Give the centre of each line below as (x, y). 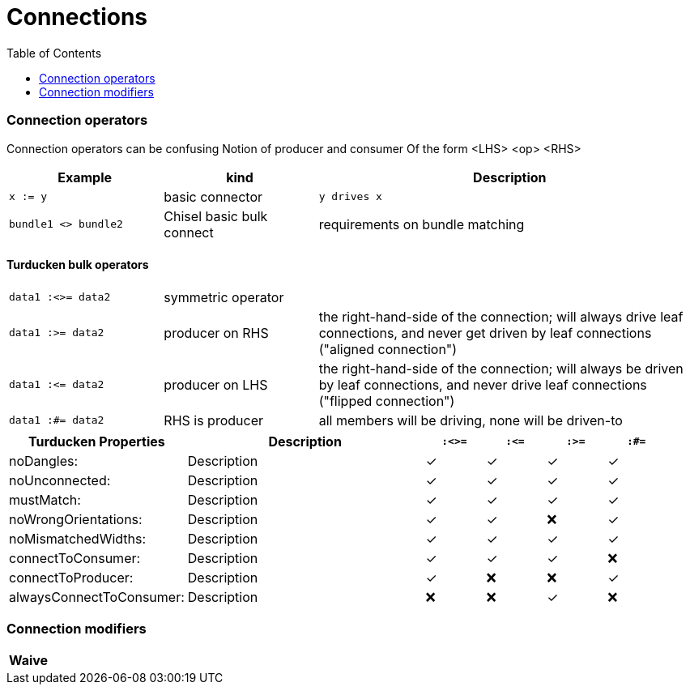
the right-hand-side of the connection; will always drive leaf (501, 316)
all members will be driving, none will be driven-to (471, 420)
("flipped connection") (387, 401)
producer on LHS (216, 384)
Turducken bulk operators (78, 265)
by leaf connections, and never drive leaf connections (483, 384)
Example (85, 177)
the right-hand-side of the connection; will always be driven (501, 368)
